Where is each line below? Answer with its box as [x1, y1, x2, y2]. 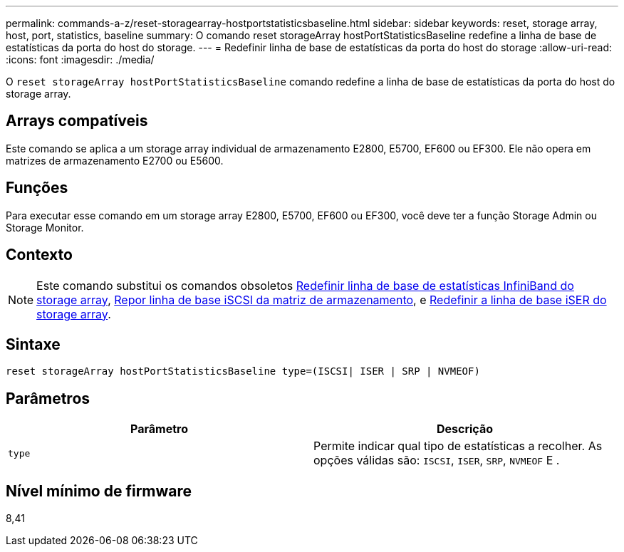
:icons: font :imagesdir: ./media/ [6, 53, 155, 66]
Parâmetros [6, 389, 90, 407]
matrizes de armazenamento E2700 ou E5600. [6, 154, 224, 167]
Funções [6, 179, 68, 197]
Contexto [6, 246, 73, 264]
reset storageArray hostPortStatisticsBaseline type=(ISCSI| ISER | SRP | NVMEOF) [6, 365, 480, 377]
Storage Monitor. [6, 221, 84, 234]
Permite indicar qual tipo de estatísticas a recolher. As [313, 439, 603, 454]
